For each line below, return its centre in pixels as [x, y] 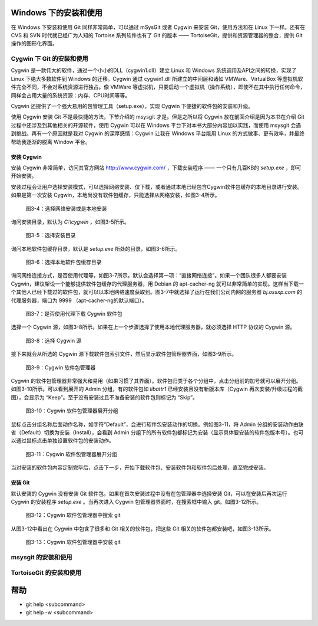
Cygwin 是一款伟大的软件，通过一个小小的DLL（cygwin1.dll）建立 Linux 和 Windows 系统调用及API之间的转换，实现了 [154, 70]
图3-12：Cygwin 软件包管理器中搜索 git [73, 515]
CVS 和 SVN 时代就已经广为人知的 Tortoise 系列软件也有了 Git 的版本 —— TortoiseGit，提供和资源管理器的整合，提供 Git [157, 35]
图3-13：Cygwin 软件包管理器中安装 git [73, 542]
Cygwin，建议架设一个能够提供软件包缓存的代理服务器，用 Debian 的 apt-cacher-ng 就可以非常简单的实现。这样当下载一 [158, 284]
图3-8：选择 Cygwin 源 [54, 340]
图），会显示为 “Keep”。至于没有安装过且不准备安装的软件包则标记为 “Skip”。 [105, 397]
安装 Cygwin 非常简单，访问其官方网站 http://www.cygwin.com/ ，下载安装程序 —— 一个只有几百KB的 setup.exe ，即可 [156, 168]
